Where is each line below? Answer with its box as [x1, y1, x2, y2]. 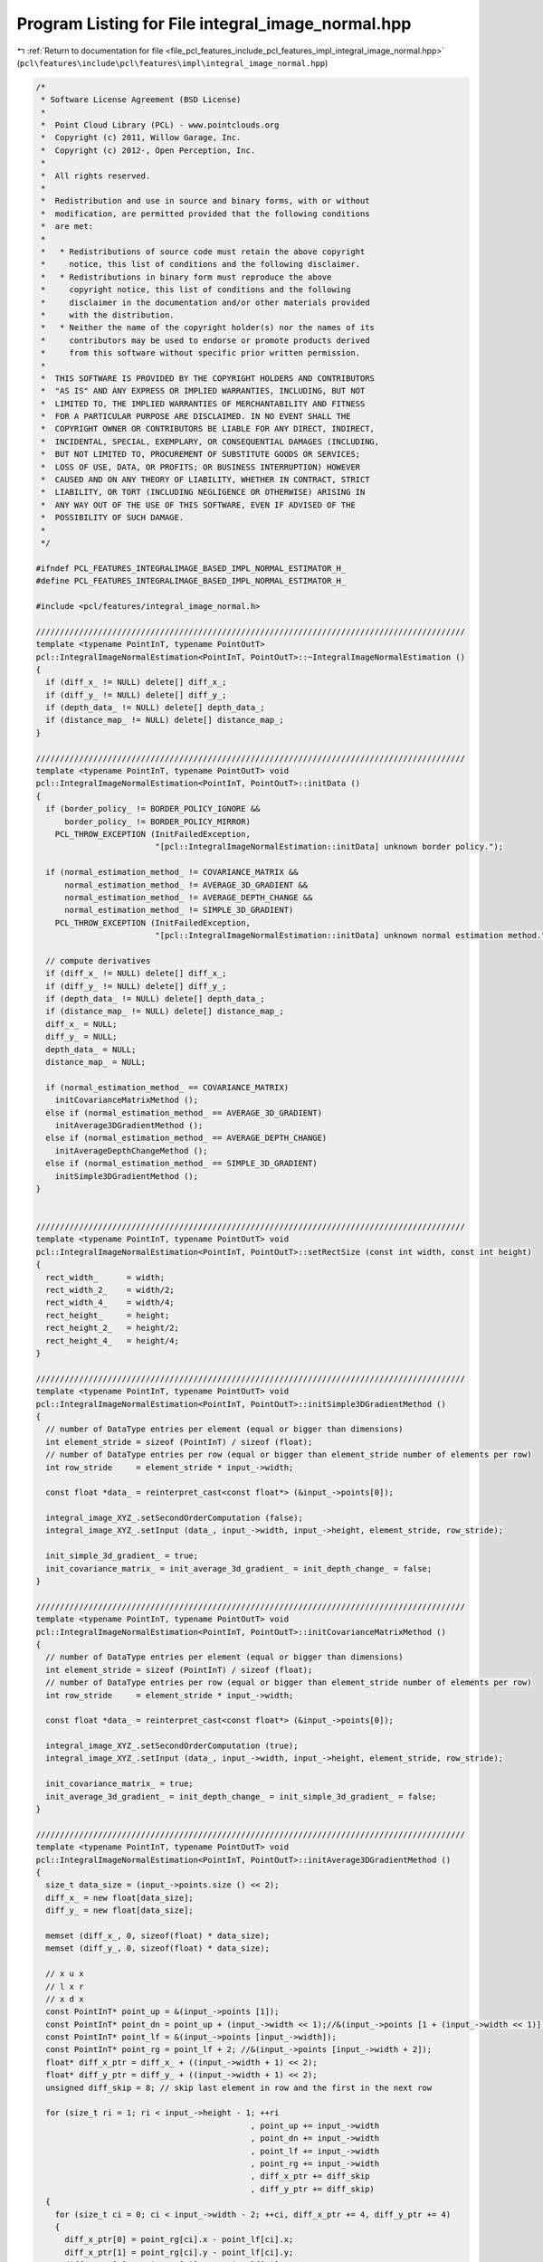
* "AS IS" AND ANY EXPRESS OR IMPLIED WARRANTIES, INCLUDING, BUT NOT [41, 385, 366, 396]
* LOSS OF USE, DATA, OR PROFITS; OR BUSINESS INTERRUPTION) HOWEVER [41, 461, 361, 472]
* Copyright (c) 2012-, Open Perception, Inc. [41, 145, 256, 156]
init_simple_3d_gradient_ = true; [45, 1551, 199, 1561]
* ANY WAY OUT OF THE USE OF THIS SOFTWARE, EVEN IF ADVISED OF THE [41, 499, 357, 510]
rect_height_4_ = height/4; [45, 1335, 180, 1345]
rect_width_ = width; [45, 1272, 166, 1282]
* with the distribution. [41, 309, 176, 320]
